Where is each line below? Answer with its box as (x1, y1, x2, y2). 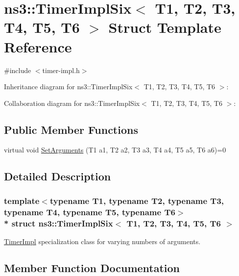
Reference (4, 36, 72, 56)
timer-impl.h (42, 65, 80, 75)
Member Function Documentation (4, 260, 180, 275)
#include (4, 65, 31, 75)
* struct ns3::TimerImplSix (4, 217, 113, 229)
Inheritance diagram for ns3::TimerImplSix (4, 81, 133, 92)
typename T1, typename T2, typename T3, (49, 194, 224, 206)
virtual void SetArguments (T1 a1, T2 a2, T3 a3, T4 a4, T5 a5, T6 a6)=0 (4, 145, 226, 155)
